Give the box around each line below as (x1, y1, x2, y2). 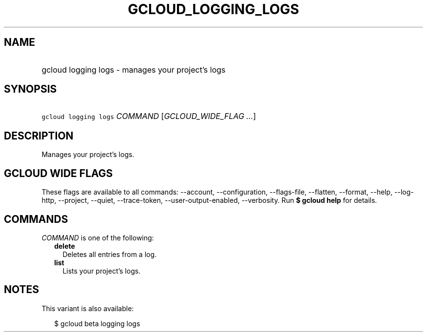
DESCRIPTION (4, 129, 74, 142)
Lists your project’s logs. (62, 266, 141, 275)
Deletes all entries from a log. (62, 250, 157, 258)
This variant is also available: (41, 304, 134, 313)
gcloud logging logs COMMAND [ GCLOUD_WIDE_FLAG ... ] (41, 111, 256, 121)
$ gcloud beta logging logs (54, 319, 140, 328)
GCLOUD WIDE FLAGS (4, 167, 113, 179)
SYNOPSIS (4, 83, 57, 96)
